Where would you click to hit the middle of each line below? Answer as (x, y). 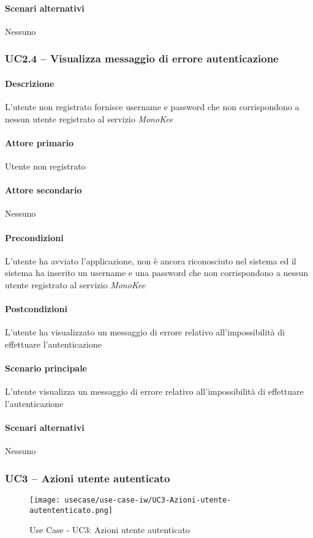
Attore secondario (43, 190)
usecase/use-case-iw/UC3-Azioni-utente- (148, 500)
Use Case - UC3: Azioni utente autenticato (110, 530)
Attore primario (40, 142)
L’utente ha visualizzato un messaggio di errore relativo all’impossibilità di (145, 332)
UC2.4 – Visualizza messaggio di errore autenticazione (142, 58)
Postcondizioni (36, 309)
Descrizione (30, 83)
